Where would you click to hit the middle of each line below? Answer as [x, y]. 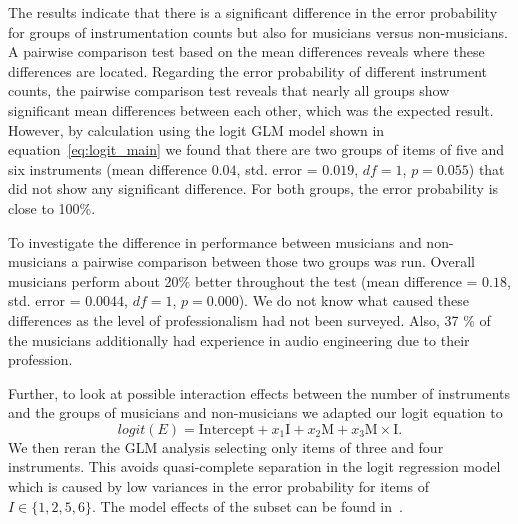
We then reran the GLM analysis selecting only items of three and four [226, 446]
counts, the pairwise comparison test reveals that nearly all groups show [229, 90]
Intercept [226, 429]
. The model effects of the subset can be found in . [247, 505]
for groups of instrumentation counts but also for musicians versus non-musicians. [258, 31]
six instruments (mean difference [108, 168]
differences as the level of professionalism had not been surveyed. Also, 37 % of [249, 319]
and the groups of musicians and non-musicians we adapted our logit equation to [255, 412]
